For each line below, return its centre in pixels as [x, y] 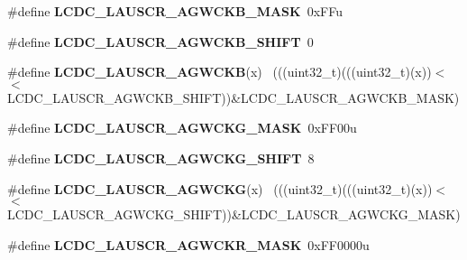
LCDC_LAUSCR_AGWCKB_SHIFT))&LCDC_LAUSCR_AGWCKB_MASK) [233, 97]
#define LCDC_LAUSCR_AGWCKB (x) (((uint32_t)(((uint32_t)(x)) [220, 72]
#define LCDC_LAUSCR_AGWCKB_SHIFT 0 [160, 41]
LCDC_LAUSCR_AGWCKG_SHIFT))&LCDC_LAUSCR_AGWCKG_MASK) [234, 214]
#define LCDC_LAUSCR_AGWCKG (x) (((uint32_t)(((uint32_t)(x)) [220, 188]
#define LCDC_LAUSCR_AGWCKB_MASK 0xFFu [175, 11]
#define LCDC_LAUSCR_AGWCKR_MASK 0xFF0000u [188, 244]
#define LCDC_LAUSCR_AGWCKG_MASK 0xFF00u [182, 128]
